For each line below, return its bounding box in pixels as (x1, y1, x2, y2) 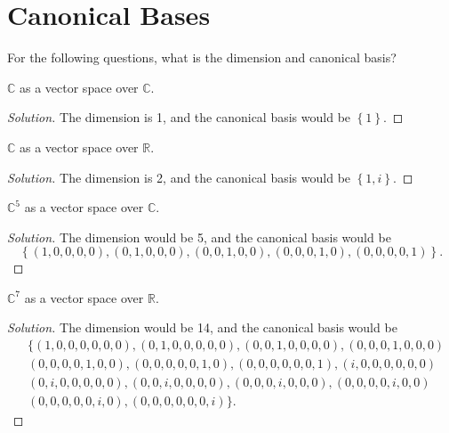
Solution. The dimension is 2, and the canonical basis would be (7, 167, 351, 186)
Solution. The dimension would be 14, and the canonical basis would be (7, 318, 397, 337)
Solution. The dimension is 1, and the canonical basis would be (7, 108, 351, 127)
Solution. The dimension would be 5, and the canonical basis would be (7, 227, 391, 246)
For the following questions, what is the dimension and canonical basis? (7, 48, 397, 67)
